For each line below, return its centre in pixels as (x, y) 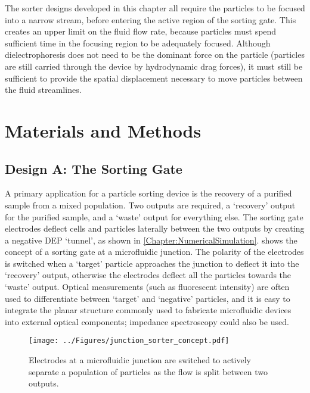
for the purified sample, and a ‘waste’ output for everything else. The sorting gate (154, 216)
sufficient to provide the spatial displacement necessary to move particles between (154, 78)
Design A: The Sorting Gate (94, 168)
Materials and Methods (103, 130)
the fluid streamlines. (43, 90)
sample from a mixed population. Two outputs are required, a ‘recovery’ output (150, 205)
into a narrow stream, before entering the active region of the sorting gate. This (151, 19)
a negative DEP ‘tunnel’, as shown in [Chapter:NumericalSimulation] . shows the (151, 240)
